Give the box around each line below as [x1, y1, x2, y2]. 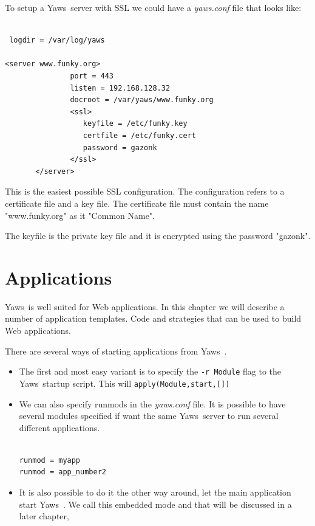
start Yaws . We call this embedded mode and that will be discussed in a [19, 497, 292, 510]
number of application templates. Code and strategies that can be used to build [5, 312, 302, 325]
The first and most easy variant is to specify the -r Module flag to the [19, 365, 282, 378]
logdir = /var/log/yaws [9, 36, 105, 45]
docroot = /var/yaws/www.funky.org [70, 95, 214, 105]
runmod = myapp [19, 455, 81, 465]
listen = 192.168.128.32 [70, 83, 171, 92]
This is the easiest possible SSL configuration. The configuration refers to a [5, 185, 285, 198]
